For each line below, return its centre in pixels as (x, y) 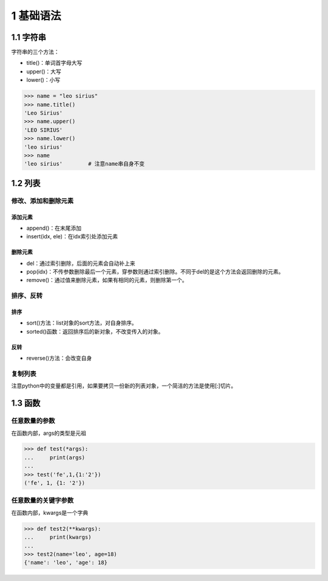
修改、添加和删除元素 (43, 201)
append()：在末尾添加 (54, 228)
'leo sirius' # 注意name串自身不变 (84, 164)
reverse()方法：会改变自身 (59, 358)
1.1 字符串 (29, 37)
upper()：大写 (44, 71)
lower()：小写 (43, 80)
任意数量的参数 (33, 421)
